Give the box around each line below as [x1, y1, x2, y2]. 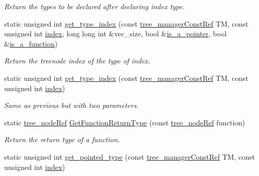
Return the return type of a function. [4, 134, 120, 145]
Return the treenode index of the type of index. [4, 55, 151, 66]
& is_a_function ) [4, 38, 58, 49]
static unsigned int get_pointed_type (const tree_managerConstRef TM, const [4, 151, 255, 162]
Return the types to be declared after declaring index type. [4, 1, 185, 11]
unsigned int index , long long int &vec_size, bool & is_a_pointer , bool [4, 28, 227, 39]
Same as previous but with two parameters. [4, 100, 139, 111]
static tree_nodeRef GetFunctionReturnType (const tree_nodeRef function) [4, 117, 245, 127]
